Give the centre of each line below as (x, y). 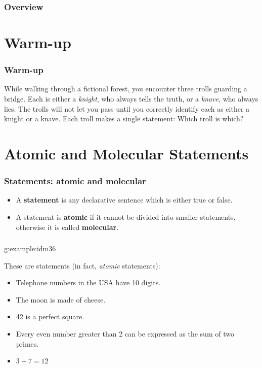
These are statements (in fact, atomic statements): (82, 265)
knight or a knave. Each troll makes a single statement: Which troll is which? (124, 119)
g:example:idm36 (30, 248)
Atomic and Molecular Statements (126, 153)
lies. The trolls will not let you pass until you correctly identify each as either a (127, 108)
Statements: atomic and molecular (75, 181)
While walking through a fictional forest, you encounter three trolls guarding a (126, 89)
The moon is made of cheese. (61, 299)
